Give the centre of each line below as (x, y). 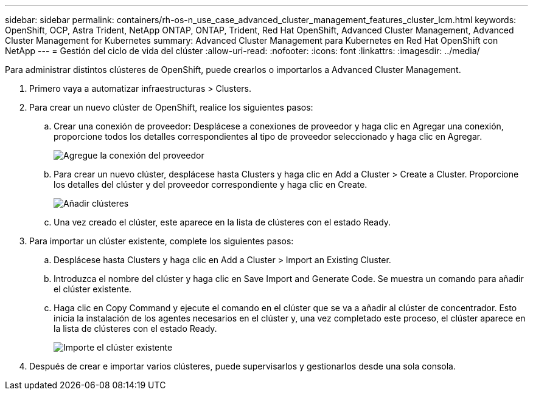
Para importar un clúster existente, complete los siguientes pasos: (162, 241)
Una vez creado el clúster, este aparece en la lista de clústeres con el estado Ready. (222, 222)
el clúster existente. (93, 289)
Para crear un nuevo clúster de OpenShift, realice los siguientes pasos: (171, 107)
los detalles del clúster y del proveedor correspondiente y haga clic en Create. (211, 184)
